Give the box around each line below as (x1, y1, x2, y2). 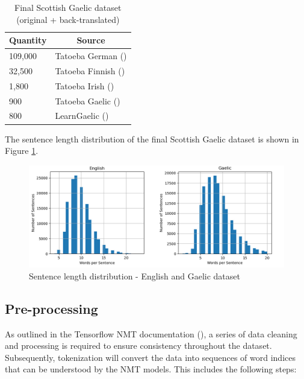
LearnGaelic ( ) (55, 109, 109, 122)
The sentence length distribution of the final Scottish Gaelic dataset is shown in (5, 132, 299, 145)
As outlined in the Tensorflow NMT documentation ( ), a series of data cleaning (5, 327, 297, 340)
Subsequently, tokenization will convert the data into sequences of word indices (5, 351, 296, 363)
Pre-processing (5, 299, 98, 317)
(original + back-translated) (16, 13, 120, 25)
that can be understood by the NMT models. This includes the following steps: (5, 363, 297, 375)
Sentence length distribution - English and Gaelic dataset (29, 269, 240, 282)
